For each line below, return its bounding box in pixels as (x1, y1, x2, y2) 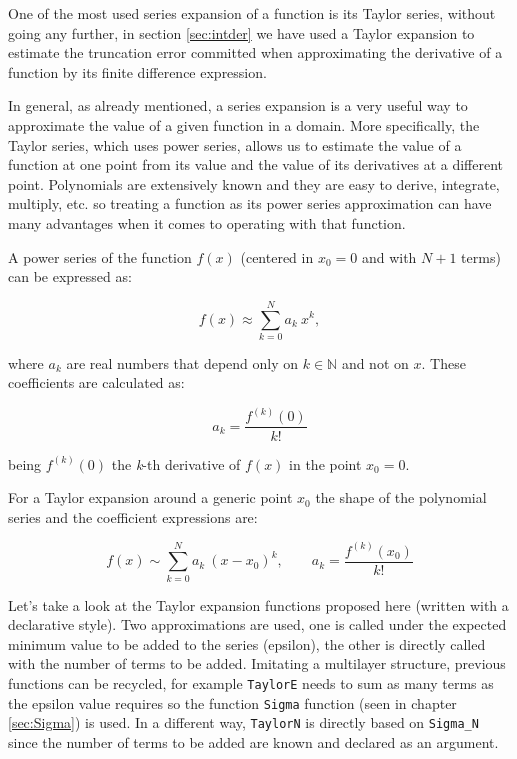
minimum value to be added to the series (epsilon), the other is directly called (8, 633, 486, 654)
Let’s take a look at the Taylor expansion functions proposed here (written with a (8, 594, 509, 615)
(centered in (240, 246, 314, 267)
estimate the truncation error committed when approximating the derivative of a (8, 42, 503, 63)
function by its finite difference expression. (8, 61, 267, 82)
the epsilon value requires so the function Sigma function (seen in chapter (8, 692, 457, 713)
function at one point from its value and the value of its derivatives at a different (8, 154, 504, 175)
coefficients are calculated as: (8, 372, 185, 393)
